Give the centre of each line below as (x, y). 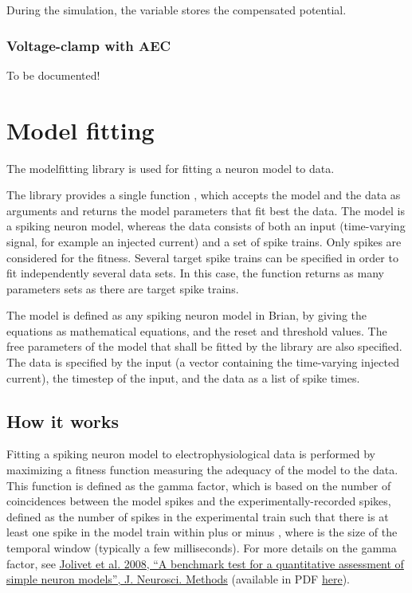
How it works (63, 420)
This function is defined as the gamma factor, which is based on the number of (199, 485)
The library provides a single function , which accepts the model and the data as (204, 195)
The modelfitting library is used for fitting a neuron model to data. (171, 168)
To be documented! (53, 75)
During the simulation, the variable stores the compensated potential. (177, 10)
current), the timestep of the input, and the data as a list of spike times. (183, 377)
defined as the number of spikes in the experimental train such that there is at (198, 516)
